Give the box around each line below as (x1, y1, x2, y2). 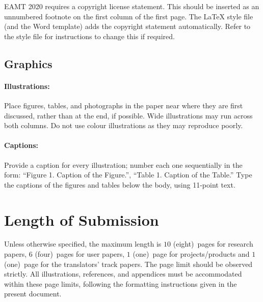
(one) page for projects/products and (133, 249, 250, 259)
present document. (4, 288, 62, 299)
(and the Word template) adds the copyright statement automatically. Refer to (4, 21, 251, 32)
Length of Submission (4, 209, 159, 230)
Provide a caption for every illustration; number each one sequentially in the (4, 159, 243, 170)
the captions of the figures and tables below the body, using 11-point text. (4, 179, 235, 190)
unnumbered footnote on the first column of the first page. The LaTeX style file (4, 11, 253, 21)
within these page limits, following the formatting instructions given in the (4, 278, 237, 289)
